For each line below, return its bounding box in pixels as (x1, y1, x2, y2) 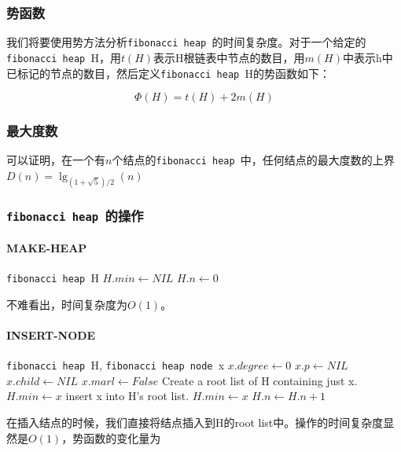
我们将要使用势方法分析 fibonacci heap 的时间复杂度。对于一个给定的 (6, 34, 366, 50)
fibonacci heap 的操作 (6, 205, 144, 225)
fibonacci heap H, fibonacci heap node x (6, 357, 225, 373)
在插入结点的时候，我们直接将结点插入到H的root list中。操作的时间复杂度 (6, 414, 384, 431)
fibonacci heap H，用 (6, 49, 121, 65)
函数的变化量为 (83, 429, 161, 446)
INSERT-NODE (6, 326, 96, 343)
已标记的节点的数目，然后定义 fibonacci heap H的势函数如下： (6, 64, 330, 81)
